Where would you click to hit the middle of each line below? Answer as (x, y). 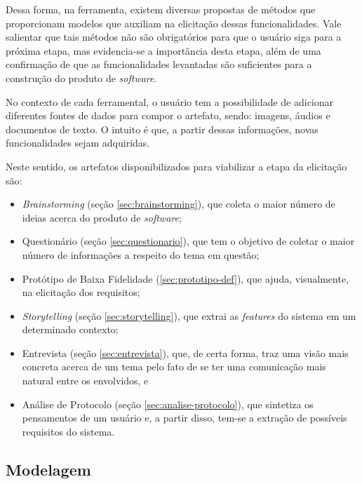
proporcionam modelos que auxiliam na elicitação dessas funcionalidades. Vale (174, 23)
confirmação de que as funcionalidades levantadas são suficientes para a (159, 64)
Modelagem (48, 469)
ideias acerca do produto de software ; (102, 217)
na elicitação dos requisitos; (81, 292)
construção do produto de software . (81, 78)
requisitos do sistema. (68, 431)
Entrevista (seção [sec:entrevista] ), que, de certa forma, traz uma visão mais (185, 352)
